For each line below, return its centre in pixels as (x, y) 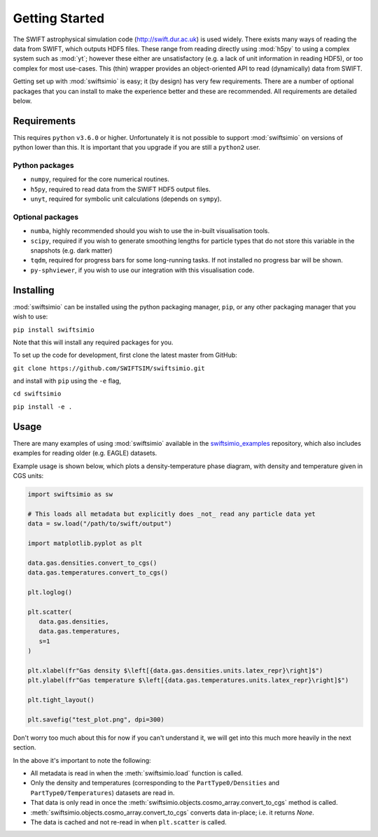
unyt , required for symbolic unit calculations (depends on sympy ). (126, 199)
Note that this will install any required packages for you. (93, 342)
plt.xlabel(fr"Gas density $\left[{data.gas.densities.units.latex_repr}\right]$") (175, 670)
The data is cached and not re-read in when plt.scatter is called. (128, 822)
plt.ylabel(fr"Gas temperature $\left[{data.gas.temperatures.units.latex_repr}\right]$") (188, 680)
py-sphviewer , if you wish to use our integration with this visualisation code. (142, 270)
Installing (34, 290)
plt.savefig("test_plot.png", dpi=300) (96, 719)
